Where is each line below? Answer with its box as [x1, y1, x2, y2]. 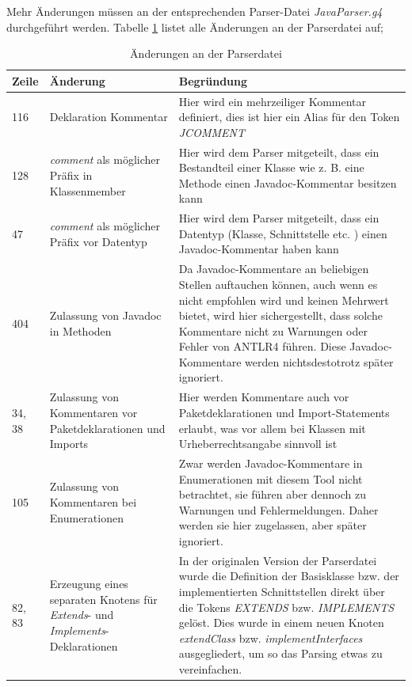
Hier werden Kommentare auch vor [178, 389, 349, 405]
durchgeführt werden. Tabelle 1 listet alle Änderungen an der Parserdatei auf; [6, 18, 383, 35]
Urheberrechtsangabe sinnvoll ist [178, 435, 338, 452]
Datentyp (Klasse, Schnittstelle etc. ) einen [178, 225, 387, 241]
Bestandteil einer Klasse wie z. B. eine [178, 159, 364, 176]
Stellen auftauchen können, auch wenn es [178, 275, 378, 292]
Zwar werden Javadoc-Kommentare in [178, 454, 363, 471]
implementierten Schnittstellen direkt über [178, 583, 385, 599]
